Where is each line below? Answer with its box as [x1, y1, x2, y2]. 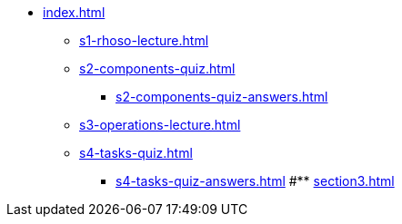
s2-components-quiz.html [79, 61, 236, 76]
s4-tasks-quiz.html [79, 145, 193, 161]
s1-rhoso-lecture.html [79, 33, 209, 48]
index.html [43, 5, 106, 20]
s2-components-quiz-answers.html [116, 89, 328, 104]
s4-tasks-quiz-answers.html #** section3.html [116, 173, 395, 189]
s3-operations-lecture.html [79, 117, 241, 132]
